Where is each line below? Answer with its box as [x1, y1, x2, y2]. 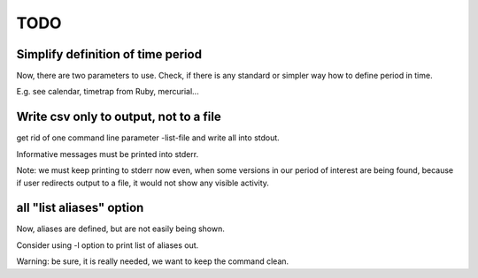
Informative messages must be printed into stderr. [16, 148, 199, 159]
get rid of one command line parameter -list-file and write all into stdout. [16, 132, 281, 143]
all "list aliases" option [16, 200, 144, 215]
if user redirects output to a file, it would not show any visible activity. [16, 177, 270, 188]
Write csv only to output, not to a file [16, 109, 221, 124]
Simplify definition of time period [16, 47, 203, 62]
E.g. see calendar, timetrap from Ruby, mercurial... [16, 86, 199, 97]
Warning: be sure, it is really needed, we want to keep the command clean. [16, 256, 289, 267]
